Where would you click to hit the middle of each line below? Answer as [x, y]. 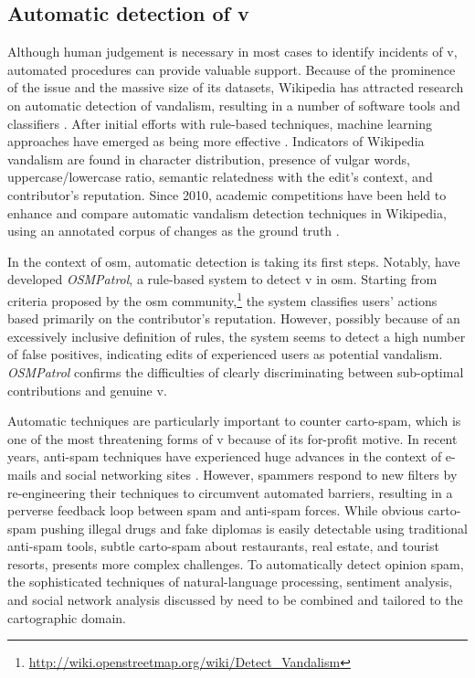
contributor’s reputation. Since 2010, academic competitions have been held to [227, 194]
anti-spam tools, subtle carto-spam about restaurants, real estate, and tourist [223, 546]
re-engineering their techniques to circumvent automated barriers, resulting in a [230, 492]
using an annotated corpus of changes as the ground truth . [174, 231]
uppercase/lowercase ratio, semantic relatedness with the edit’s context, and [220, 177]
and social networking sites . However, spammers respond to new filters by [249, 474]
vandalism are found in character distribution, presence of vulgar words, [209, 159]
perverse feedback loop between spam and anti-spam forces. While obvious [216, 510]
